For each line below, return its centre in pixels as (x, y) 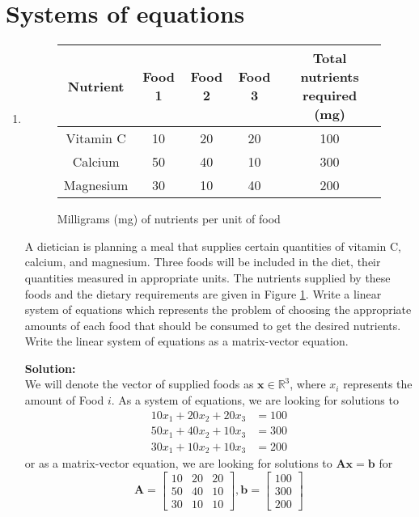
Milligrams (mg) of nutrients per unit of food (169, 219)
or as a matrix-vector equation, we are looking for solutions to (178, 463)
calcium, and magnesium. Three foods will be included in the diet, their (203, 262)
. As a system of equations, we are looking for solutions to (255, 400)
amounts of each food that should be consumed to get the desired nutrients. (213, 325)
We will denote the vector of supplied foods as (139, 384)
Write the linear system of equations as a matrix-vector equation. (186, 341)
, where (308, 384)
